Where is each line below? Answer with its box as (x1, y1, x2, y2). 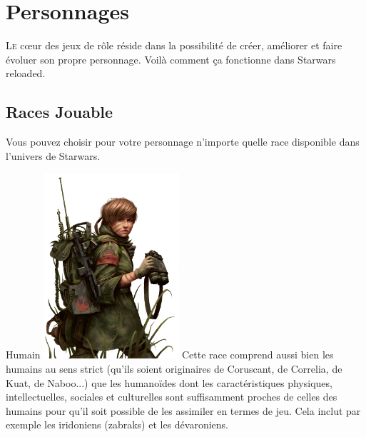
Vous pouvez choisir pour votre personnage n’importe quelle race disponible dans (6, 134, 360, 149)
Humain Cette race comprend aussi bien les (6, 347, 334, 362)
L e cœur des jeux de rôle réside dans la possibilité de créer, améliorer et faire (6, 38, 342, 53)
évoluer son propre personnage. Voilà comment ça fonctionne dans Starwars (6, 51, 336, 66)
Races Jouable (6, 101, 113, 123)
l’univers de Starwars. (6, 148, 101, 163)
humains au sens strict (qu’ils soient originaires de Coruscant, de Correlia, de (6, 361, 342, 376)
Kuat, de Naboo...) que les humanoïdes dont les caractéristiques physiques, (6, 375, 332, 390)
